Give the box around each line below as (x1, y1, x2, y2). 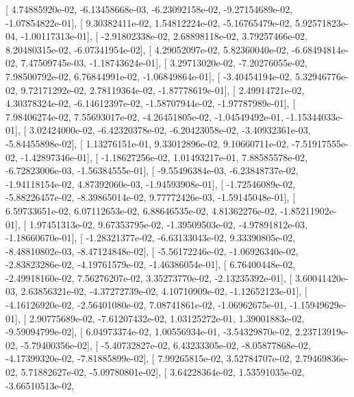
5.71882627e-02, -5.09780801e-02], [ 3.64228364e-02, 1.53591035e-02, (21, 365, 305, 379)
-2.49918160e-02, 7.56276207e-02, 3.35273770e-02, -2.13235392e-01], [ (5, 270, 292, 285)
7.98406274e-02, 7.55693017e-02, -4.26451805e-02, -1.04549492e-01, (5, 109, 283, 123)
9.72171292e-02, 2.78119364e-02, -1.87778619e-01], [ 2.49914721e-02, (21, 82, 305, 97)
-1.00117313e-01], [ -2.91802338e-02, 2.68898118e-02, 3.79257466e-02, (21, 29, 307, 43)
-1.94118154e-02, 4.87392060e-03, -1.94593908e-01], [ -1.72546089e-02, (5, 176, 296, 191)
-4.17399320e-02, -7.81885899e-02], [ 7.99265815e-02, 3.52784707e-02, (5, 351, 292, 365)
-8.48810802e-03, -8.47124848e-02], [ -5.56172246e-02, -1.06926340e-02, (5, 243, 299, 258)
